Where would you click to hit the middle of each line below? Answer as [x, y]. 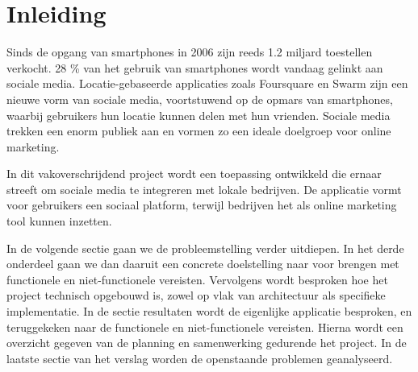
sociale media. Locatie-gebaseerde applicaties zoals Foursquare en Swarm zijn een [207, 83]
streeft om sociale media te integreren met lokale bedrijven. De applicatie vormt [204, 189]
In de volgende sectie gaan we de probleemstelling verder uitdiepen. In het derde [205, 248]
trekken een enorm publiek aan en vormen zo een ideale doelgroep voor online [199, 131]
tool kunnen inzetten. [59, 221]
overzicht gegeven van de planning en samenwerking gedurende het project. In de [207, 343]
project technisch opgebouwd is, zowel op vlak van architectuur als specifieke [196, 295]
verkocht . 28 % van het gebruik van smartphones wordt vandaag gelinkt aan [195, 67]
